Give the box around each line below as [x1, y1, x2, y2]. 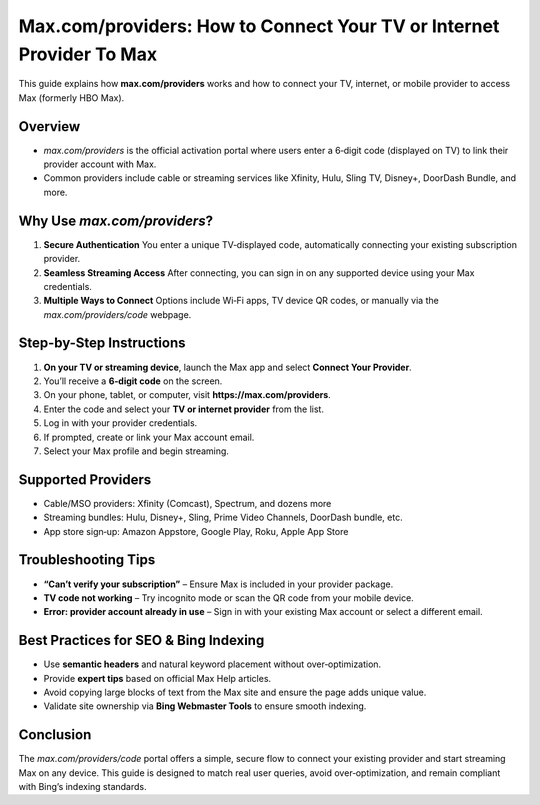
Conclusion [18, 726, 92, 744]
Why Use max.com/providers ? [18, 212, 214, 229]
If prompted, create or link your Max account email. [43, 431, 255, 443]
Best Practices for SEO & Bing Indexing [18, 632, 265, 649]
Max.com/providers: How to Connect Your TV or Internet [18, 15, 500, 37]
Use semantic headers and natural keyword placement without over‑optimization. [43, 658, 382, 670]
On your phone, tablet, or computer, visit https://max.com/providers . [43, 389, 332, 401]
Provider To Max [18, 43, 158, 65]
